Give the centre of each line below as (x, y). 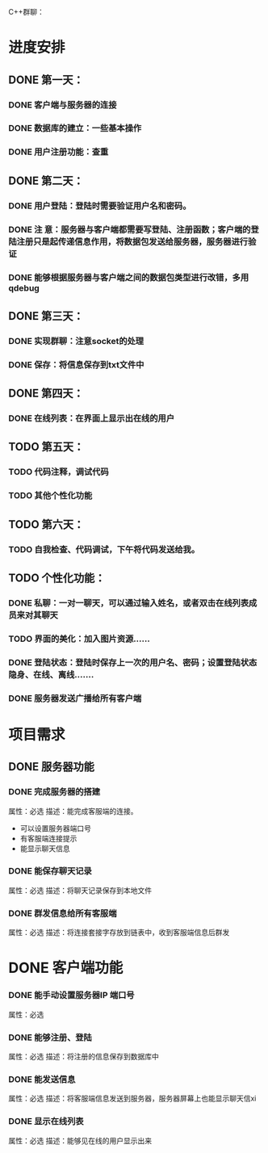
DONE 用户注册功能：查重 (59, 152)
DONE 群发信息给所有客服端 (63, 913)
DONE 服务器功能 (52, 767)
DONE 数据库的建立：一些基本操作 (75, 128)
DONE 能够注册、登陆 (50, 1038)
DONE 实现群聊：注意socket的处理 (76, 341)
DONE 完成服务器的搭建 (54, 792)
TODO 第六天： (46, 524)
